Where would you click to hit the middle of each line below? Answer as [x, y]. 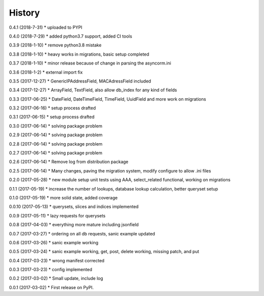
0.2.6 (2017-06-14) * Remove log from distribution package [69, 162]
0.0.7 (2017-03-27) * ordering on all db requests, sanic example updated [82, 233]
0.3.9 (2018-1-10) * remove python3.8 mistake [55, 45]
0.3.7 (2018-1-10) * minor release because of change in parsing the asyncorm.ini [90, 63]
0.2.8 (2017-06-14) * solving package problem [56, 144]
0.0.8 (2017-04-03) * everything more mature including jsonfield [74, 225]
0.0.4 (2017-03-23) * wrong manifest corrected [57, 260]
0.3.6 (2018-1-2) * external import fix [46, 72]
